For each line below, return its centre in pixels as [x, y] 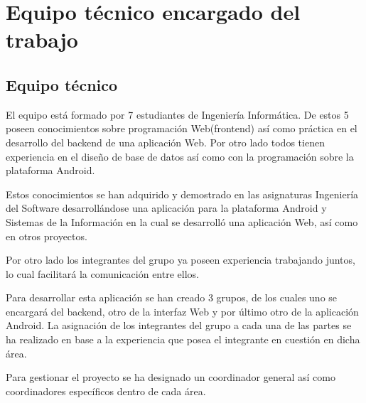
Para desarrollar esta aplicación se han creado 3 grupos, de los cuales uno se [172, 297]
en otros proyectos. [47, 236]
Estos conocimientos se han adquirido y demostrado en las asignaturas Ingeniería [182, 194]
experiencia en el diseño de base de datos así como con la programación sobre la [180, 156]
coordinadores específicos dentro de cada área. [106, 391]
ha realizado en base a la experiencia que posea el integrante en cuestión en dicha [183, 339]
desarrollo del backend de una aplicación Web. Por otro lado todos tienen [165, 142]
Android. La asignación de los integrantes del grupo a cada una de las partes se [179, 325]
